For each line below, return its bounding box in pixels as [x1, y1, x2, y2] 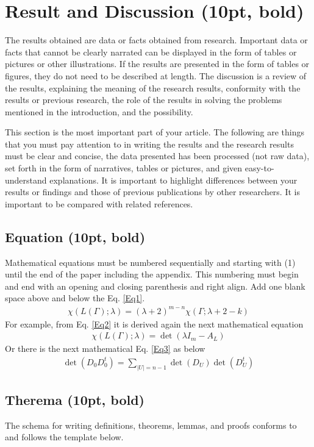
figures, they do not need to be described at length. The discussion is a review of [5, 69, 307, 82]
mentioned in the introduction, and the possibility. [5, 105, 193, 118]
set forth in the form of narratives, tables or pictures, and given [5, 162, 243, 174]
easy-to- [244, 162, 274, 174]
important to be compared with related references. [5, 197, 193, 210]
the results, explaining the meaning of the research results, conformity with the [5, 81, 301, 94]
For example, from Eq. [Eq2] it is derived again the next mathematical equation [5, 317, 304, 330]
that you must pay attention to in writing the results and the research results [5, 137, 294, 150]
